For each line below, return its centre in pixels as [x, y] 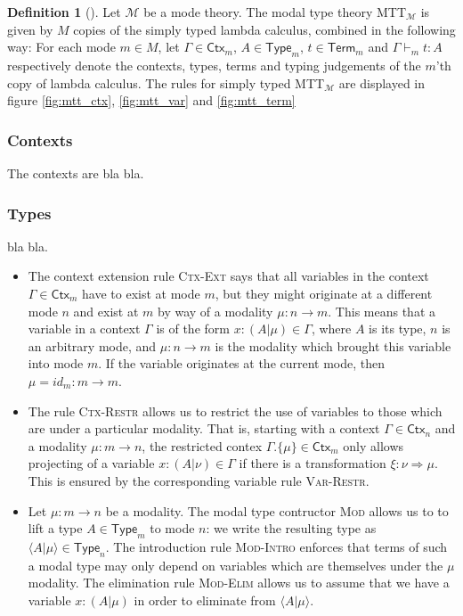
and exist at [106, 311]
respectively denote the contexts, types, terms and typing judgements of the [214, 65]
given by [30, 29]
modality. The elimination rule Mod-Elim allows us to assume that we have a [239, 583]
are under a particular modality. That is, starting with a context [204, 428]
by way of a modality [215, 311]
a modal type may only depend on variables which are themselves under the [236, 565]
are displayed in [382, 82]
